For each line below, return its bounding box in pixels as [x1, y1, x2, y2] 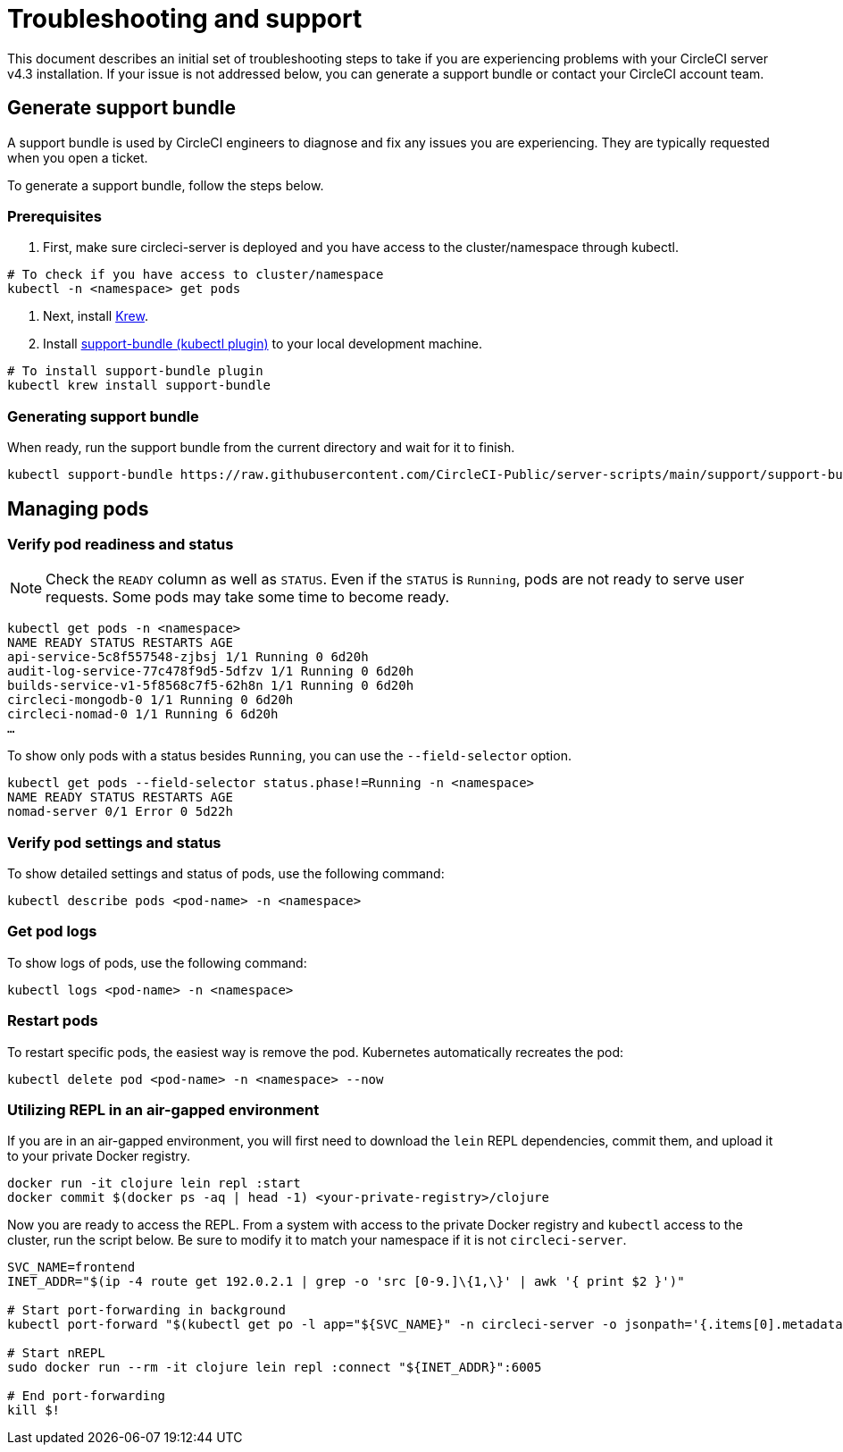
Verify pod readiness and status [7, 534, 234, 553]
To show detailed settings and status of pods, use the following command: [7, 866, 445, 882]
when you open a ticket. [7, 149, 148, 165]
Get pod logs [7, 922, 97, 941]
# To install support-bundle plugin [7, 364, 263, 379]
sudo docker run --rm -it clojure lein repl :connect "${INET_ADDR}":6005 [7, 1360, 542, 1375]
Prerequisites [7, 206, 102, 225]
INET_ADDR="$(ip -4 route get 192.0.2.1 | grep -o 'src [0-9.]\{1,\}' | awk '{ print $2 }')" [7, 1274, 685, 1289]
